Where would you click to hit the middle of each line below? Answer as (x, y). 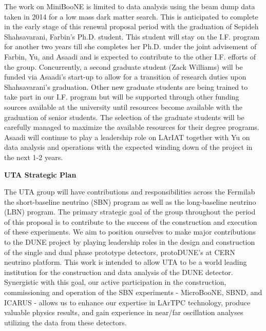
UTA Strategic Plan (40, 174)
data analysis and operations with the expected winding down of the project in (128, 147)
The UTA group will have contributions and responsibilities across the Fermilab (130, 192)
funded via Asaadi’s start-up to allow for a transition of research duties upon (125, 77)
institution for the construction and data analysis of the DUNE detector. (119, 272)
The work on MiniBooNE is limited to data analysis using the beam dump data (130, 6)
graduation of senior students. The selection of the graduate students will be (124, 117)
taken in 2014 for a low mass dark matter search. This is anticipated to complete (131, 16)
